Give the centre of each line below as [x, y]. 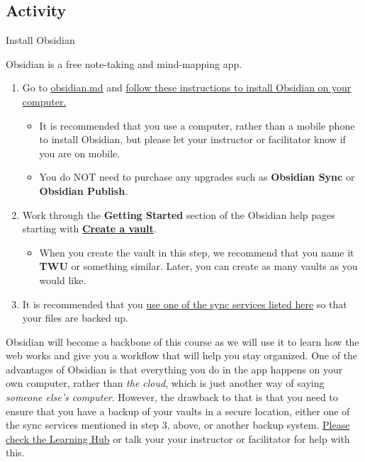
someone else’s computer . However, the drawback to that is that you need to [172, 397]
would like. [63, 280]
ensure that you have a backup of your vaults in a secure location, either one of [178, 411]
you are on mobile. [80, 153]
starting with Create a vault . [89, 229]
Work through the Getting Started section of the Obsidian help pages [179, 214]
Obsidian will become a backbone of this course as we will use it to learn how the [182, 341]
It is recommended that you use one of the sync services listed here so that [185, 304]
